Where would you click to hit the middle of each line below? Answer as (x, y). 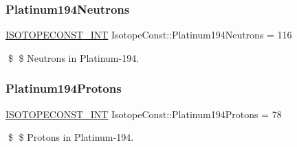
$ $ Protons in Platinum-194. (71, 137)
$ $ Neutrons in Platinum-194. (74, 57)
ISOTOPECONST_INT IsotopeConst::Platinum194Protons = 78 (144, 114)
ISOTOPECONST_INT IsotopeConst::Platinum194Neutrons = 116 (149, 35)
